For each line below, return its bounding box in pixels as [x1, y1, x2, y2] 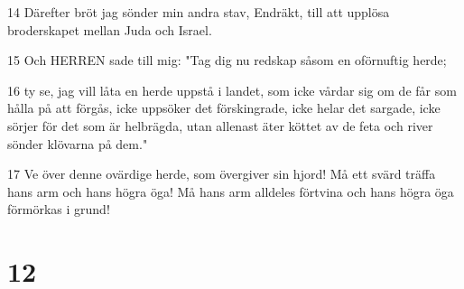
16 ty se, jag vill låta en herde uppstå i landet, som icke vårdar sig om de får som [7, 80, 457, 99]
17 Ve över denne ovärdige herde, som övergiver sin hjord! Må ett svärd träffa [7, 164, 436, 183]
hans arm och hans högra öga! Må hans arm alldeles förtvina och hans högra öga [7, 182, 454, 200]
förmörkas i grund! [7, 200, 110, 219]
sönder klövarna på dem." [7, 134, 148, 153]
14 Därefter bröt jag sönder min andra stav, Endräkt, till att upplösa [7, 3, 390, 21]
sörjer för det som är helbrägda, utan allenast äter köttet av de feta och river [7, 116, 433, 135]
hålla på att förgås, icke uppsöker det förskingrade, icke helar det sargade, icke [7, 98, 441, 117]
